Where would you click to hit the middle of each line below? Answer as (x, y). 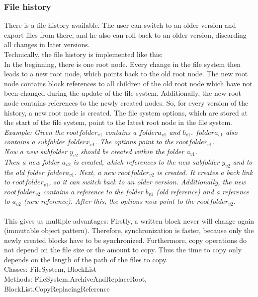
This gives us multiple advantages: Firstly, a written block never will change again (129, 220)
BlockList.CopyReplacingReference (57, 288)
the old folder (24, 172)
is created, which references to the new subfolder (146, 161)
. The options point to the (134, 142)
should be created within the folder (132, 151)
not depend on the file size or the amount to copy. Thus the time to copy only (123, 250)
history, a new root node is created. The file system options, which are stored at (126, 112)
